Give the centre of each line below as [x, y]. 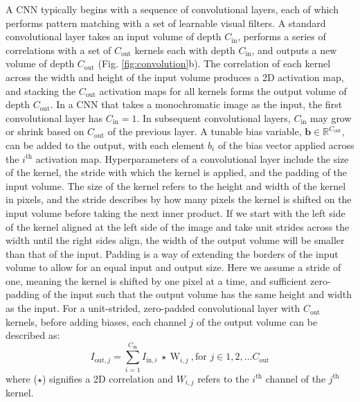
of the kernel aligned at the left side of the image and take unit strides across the [178, 226]
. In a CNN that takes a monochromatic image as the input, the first [196, 104]
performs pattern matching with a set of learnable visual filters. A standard [166, 23]
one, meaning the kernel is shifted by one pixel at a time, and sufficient [156, 280]
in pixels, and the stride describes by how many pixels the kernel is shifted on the [179, 199]
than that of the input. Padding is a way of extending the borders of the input [172, 253]
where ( [21, 378]
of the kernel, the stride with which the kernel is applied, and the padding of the [177, 172]
